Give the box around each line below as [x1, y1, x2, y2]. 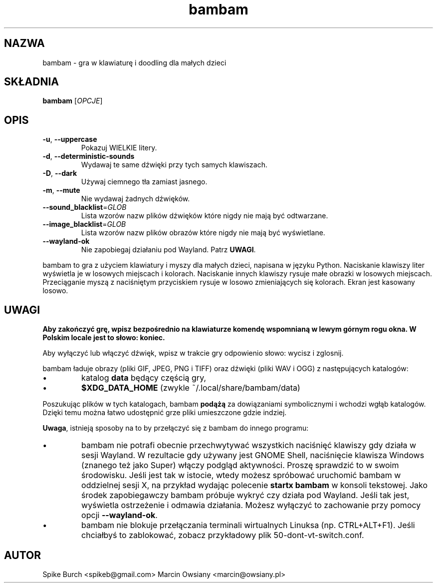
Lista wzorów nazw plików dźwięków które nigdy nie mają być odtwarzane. [81, 211, 328, 220]
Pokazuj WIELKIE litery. [81, 143, 157, 152]
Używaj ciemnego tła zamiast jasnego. [81, 177, 208, 186]
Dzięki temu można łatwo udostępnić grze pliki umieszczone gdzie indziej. [42, 408, 287, 417]
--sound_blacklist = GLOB [42, 203, 127, 212]
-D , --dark [42, 169, 77, 178]
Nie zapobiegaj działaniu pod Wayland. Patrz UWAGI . [81, 245, 256, 254]
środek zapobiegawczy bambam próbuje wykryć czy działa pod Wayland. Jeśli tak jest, [81, 490, 410, 501]
